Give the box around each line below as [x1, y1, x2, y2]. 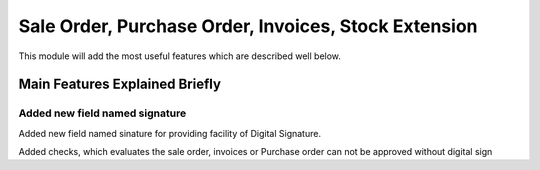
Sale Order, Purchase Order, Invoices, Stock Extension [18, 15, 478, 37]
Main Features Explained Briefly [18, 76, 222, 93]
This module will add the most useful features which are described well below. [18, 50, 342, 62]
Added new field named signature [18, 106, 187, 120]
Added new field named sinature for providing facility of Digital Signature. [18, 127, 322, 139]
